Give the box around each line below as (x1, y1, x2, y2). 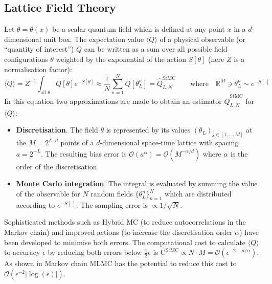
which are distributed (165, 188, 232, 199)
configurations (4, 53, 48, 64)
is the (230, 148, 248, 159)
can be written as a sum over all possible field (84, 43, 228, 54)
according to (16, 199, 55, 210)
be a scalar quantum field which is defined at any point (52, 24, 225, 34)
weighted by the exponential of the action (56, 53, 186, 64)
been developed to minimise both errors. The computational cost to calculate (4, 236, 246, 247)
